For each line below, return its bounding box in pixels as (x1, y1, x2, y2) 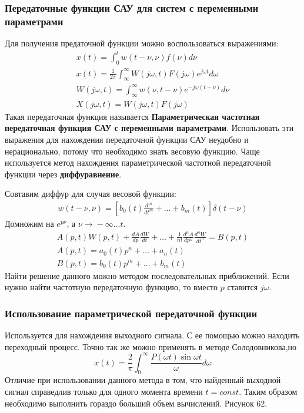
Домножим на (5, 217, 54, 229)
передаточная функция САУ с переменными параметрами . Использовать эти (5, 122, 294, 134)
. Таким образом (239, 385, 298, 398)
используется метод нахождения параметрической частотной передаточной (5, 156, 271, 169)
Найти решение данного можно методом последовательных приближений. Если (5, 269, 289, 281)
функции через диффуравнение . (5, 167, 122, 180)
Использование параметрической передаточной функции (5, 305, 258, 320)
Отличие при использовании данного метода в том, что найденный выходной (5, 374, 281, 386)
